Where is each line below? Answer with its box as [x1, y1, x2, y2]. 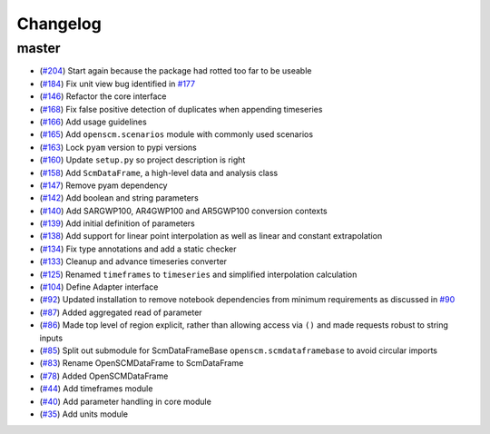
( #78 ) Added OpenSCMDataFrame [39, 370, 169, 381]
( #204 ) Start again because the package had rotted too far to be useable [39, 65, 312, 76]
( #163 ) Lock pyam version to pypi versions [39, 142, 197, 153]
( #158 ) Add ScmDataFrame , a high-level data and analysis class [39, 167, 279, 178]
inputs [39, 332, 64, 343]
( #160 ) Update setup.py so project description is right [39, 154, 246, 165]
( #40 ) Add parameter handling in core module [39, 396, 212, 407]
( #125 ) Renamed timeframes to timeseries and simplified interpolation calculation [39, 269, 358, 280]
